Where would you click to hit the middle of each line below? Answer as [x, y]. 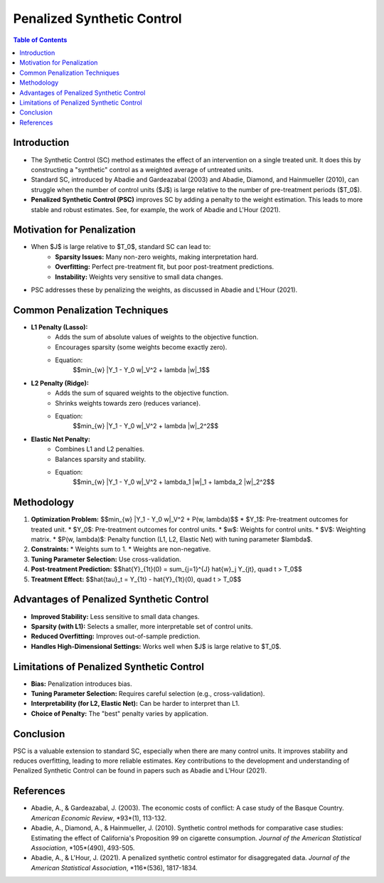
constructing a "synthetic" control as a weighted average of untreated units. [142, 169]
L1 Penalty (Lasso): [59, 327]
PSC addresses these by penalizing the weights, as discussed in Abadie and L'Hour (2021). [164, 290]
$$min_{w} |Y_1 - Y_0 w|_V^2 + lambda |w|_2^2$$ [146, 426]
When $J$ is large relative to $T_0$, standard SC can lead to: [121, 247]
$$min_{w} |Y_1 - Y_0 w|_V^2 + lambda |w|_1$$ [141, 370]
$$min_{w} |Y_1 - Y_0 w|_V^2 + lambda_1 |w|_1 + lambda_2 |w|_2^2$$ [174, 482]
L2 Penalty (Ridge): [60, 383]
